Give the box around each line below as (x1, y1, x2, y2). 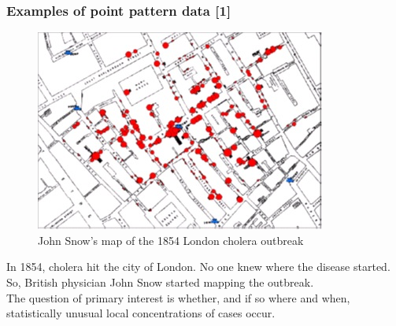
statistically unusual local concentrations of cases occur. (6, 305, 276, 321)
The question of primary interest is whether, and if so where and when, (6, 289, 350, 306)
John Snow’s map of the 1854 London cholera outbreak (38, 232, 304, 248)
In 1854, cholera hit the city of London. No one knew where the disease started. (6, 258, 390, 275)
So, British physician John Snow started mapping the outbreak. (6, 274, 314, 290)
